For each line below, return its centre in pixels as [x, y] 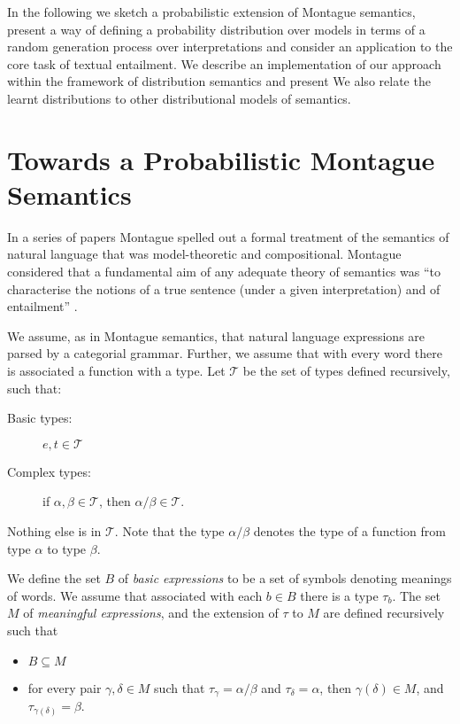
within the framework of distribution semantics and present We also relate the [219, 81]
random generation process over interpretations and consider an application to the [230, 47]
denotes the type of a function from [349, 531]
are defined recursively [384, 613]
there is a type [339, 595]
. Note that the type [169, 531]
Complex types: [49, 471]
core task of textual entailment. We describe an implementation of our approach [224, 63]
